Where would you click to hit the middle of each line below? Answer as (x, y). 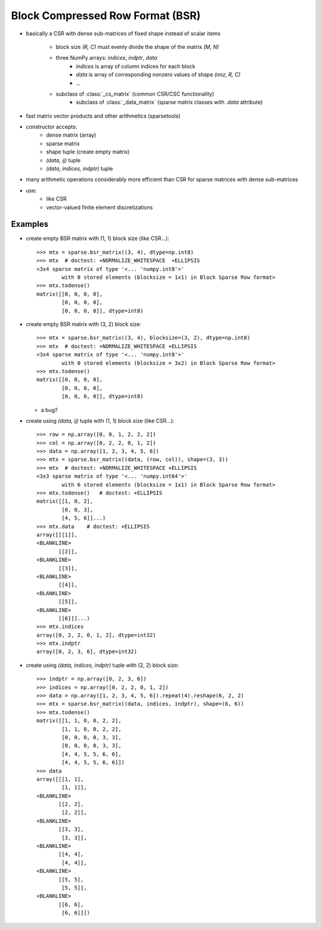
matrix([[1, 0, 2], (65, 501)
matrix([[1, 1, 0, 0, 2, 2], (79, 721)
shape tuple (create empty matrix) (88, 152)
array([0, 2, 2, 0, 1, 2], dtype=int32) (96, 635)
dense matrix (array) (71, 135)
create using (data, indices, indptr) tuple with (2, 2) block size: (102, 665)
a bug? (49, 410)
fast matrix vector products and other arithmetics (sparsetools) (103, 116)
